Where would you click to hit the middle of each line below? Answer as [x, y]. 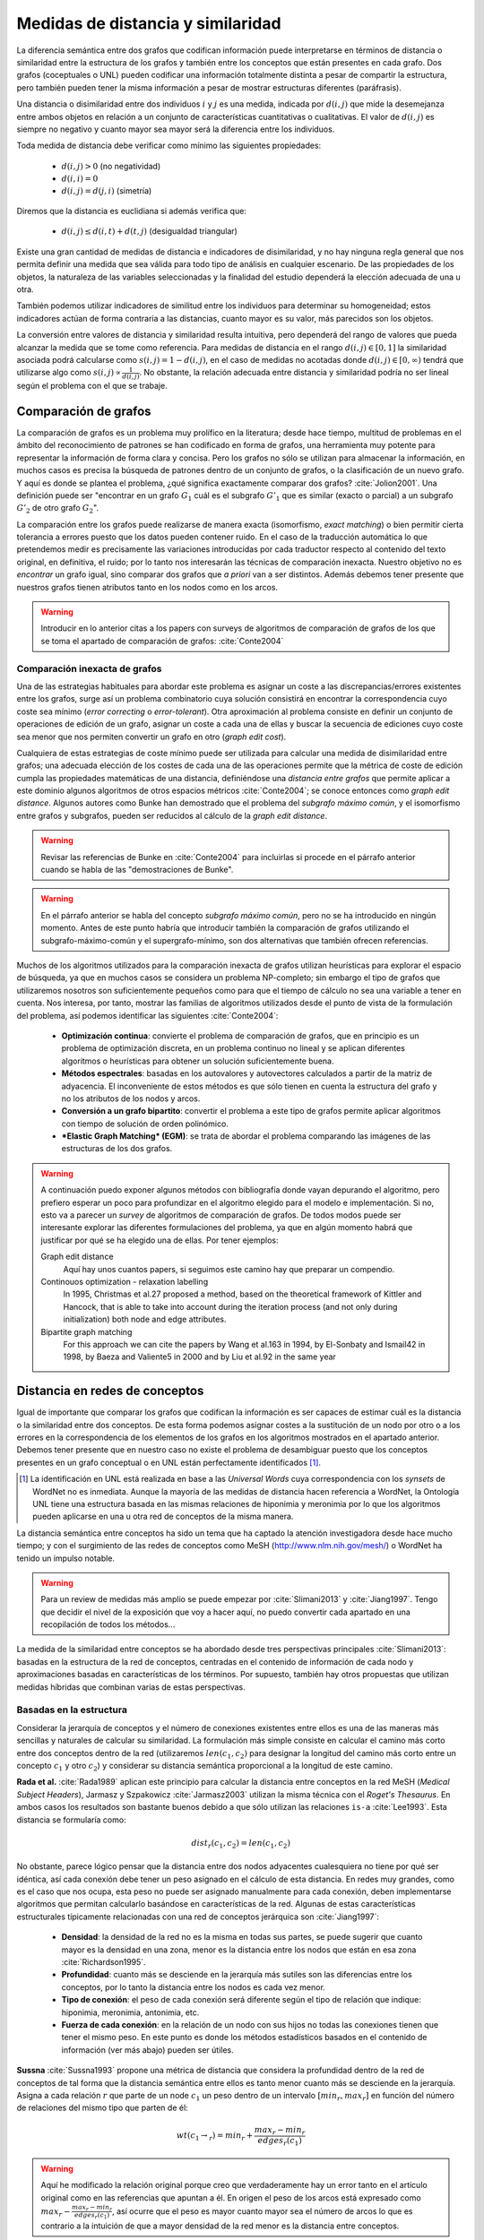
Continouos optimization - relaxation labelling [125, 1281]
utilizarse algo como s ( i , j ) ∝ [69, 373]
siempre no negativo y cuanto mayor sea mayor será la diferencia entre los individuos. [176, 129]
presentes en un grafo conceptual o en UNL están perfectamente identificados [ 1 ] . [169, 1462]
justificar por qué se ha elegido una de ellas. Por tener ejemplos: [160, 1240]
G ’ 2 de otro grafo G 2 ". [57, 509]
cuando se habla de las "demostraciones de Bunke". [137, 870]
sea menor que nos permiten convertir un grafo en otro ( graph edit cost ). [151, 737]
